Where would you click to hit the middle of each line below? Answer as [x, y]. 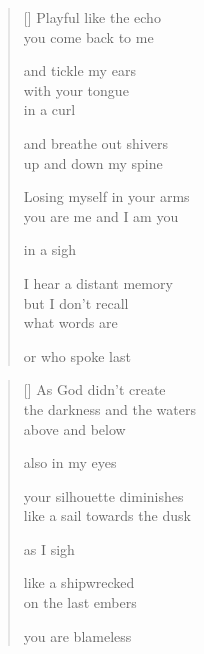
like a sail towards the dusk [107, 515]
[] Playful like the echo [92, 17]
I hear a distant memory [98, 282]
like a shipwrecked [79, 582]
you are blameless [77, 635]
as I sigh [49, 548]
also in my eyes [70, 462]
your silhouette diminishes [103, 495]
